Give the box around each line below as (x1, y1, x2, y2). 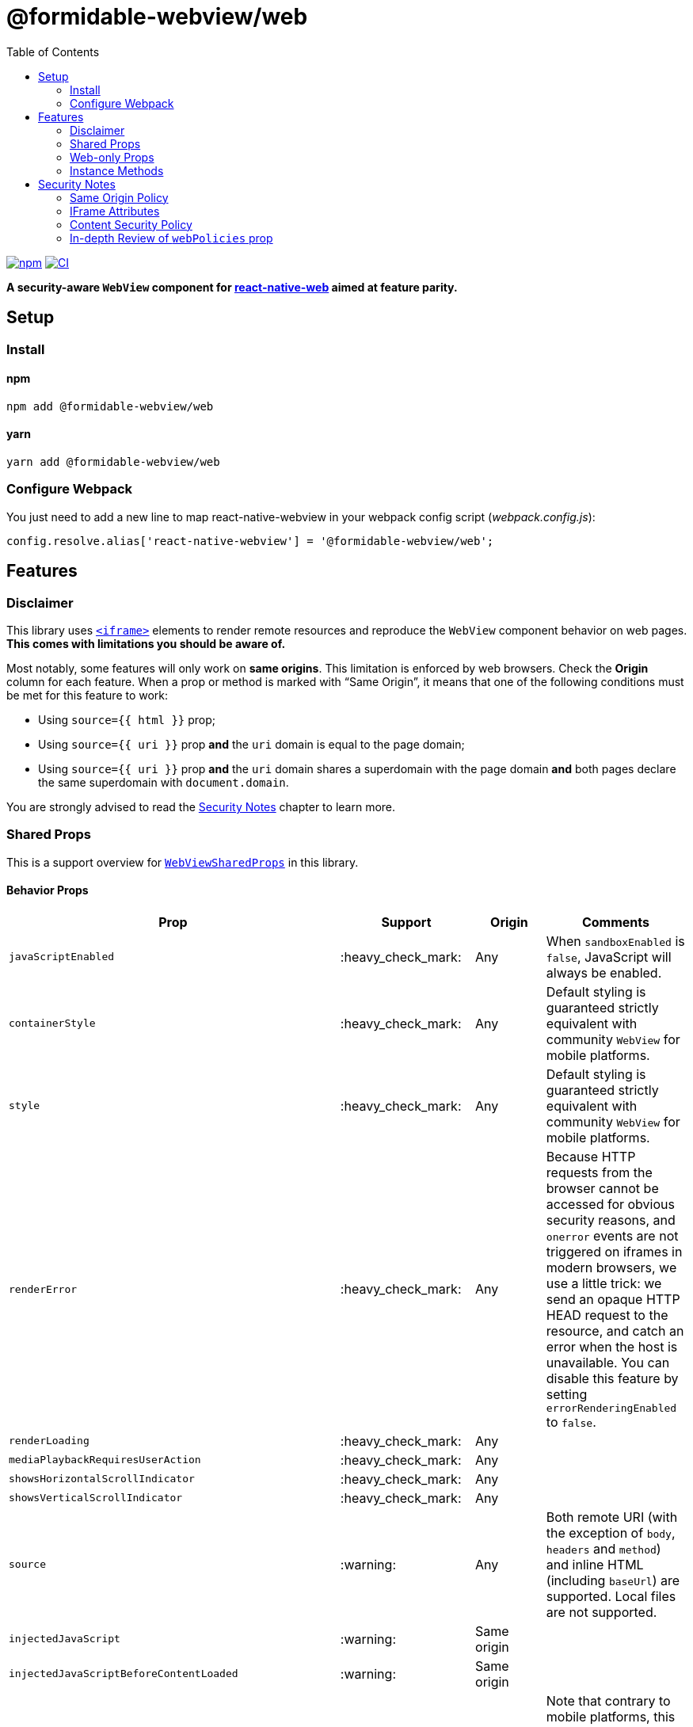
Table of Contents (6, 44, 100, 59)
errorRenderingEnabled (546, 1401, 677, 1414)
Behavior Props (6, 883, 89, 898)
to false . (546, 1413, 596, 1430)
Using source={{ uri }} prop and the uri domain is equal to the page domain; (38, 738, 465, 751)
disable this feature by (546, 1370, 679, 1386)
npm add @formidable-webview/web (6, 399, 214, 413)
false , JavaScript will (546, 948, 672, 965)
